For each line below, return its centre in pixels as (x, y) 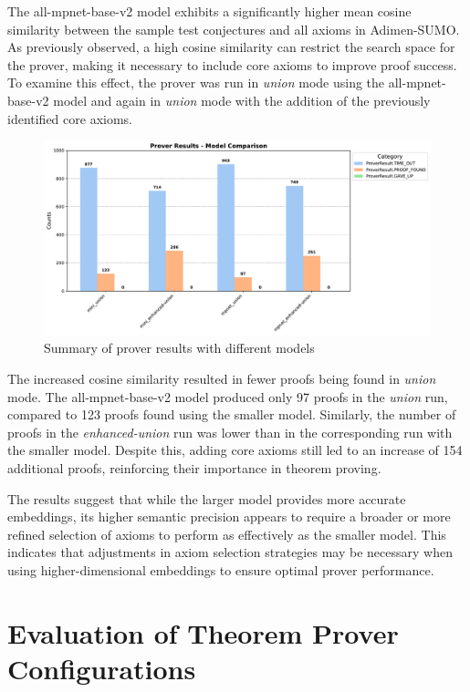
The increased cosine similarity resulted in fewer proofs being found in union (222, 378)
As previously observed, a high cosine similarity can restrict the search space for (231, 47)
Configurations (102, 668)
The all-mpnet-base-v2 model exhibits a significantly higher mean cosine (209, 11)
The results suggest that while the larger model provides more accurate (207, 498)
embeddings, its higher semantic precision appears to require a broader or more (229, 516)
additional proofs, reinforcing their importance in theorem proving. (194, 467)
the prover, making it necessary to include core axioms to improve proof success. (232, 64)
